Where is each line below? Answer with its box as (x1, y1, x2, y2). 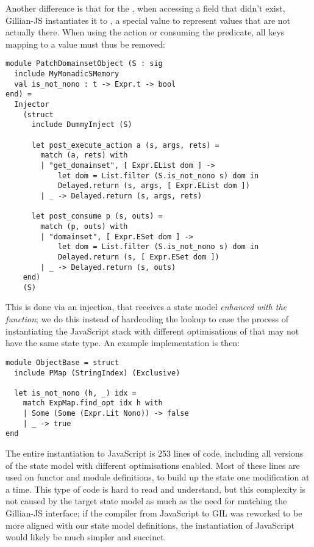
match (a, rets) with (40, 151, 128, 160)
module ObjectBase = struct (5, 358, 120, 367)
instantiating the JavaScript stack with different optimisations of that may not (5, 324, 299, 337)
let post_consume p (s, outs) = (31, 212, 163, 221)
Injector (14, 100, 49, 109)
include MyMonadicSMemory (14, 70, 120, 79)
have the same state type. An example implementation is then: (5, 336, 240, 349)
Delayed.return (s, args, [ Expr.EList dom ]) (57, 181, 250, 190)
